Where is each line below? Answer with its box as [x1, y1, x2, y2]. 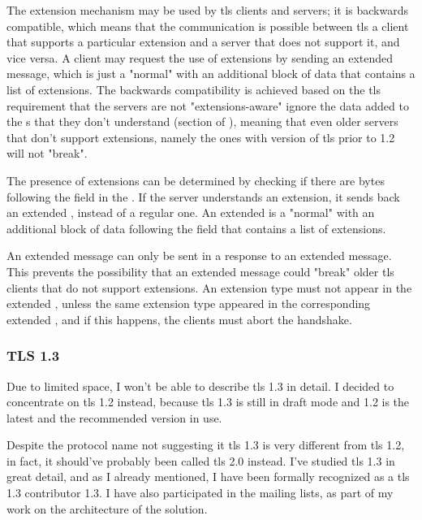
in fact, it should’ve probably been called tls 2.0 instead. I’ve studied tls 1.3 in [6, 452, 395, 469]
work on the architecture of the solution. [6, 500, 208, 517]
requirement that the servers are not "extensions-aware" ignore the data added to [6, 97, 409, 114]
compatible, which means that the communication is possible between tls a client [6, 17, 409, 34]
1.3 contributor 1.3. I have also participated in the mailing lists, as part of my [6, 484, 394, 501]
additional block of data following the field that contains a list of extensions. [6, 219, 386, 236]
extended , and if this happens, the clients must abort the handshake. [6, 310, 352, 327]
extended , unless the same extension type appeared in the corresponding [6, 295, 371, 312]
